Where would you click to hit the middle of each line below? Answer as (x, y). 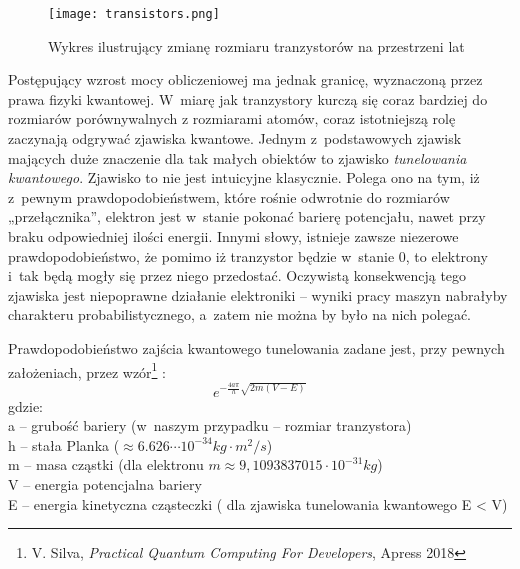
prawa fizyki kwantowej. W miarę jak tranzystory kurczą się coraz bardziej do (248, 98)
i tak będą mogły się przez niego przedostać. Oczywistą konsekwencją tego (237, 275)
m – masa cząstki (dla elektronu (106, 464)
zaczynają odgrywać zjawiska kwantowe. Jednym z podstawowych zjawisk (235, 138)
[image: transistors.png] (134, 14)
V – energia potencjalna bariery (105, 484)
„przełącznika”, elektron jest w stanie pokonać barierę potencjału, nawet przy (247, 216)
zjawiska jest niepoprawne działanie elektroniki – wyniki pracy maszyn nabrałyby (258, 294)
